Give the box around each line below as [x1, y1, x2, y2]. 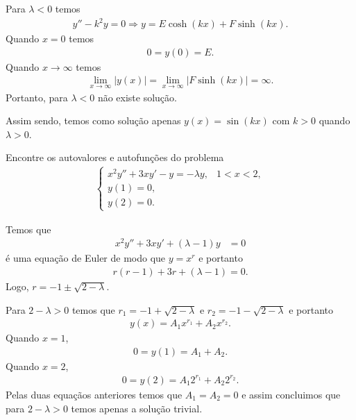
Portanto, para [6, 90, 68, 104]
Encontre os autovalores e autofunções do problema [6, 150, 224, 165]
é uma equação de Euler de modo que [6, 251, 166, 265]
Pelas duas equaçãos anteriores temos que [6, 387, 183, 401]
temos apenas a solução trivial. [71, 401, 203, 415]
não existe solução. [97, 90, 177, 104]
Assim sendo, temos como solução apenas [6, 113, 181, 128]
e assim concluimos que [241, 387, 341, 401]
